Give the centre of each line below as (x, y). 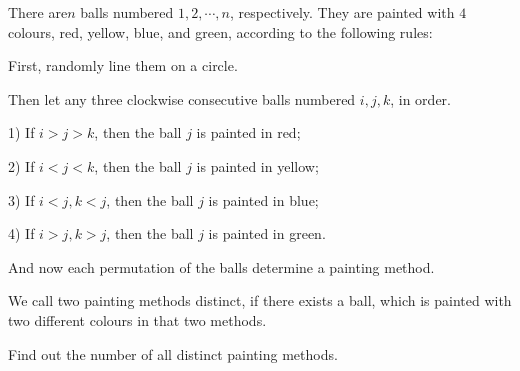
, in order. (420, 98)
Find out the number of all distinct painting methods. (173, 353)
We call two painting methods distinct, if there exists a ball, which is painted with (260, 300)
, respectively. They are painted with (342, 12)
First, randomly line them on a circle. (123, 65)
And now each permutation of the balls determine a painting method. (221, 266)
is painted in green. (267, 233)
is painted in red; (248, 132)
